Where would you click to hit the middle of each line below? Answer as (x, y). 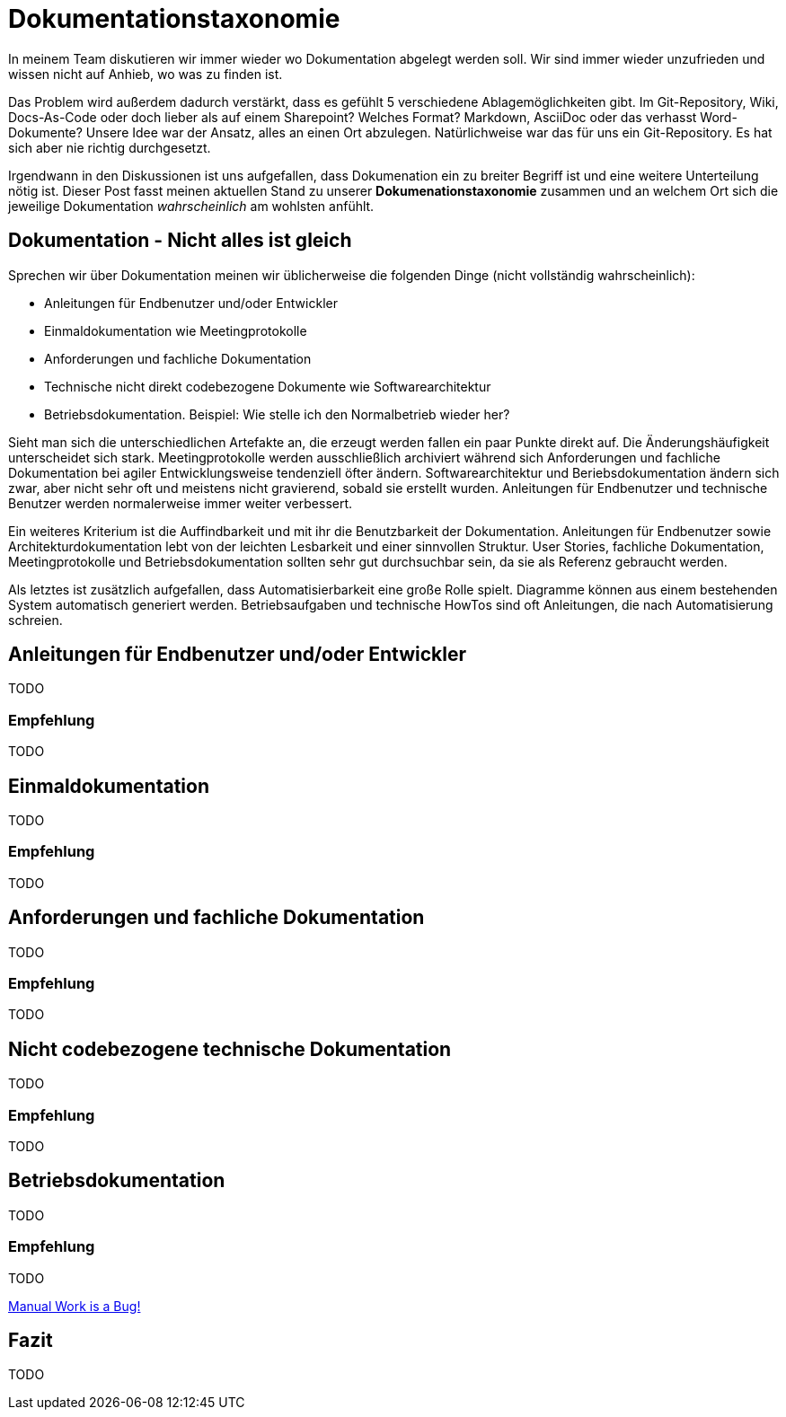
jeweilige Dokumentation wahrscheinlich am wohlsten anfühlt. (191, 206)
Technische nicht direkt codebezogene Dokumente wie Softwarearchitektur (268, 386)
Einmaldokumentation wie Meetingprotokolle (176, 330)
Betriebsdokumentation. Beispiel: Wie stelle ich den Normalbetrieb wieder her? (277, 414)
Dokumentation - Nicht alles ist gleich (180, 241)
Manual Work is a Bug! (75, 1306)
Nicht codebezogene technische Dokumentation (230, 1049)
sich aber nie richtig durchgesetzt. (110, 147)
